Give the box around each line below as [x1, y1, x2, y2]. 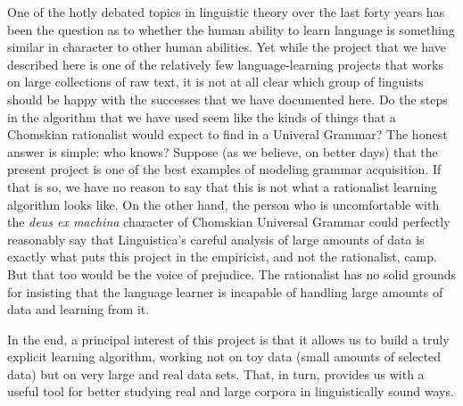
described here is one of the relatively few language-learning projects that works [7, 54, 443, 73]
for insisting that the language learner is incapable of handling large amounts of [7, 282, 443, 301]
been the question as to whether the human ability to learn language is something [7, 20, 455, 38]
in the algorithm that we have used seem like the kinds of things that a [7, 107, 396, 126]
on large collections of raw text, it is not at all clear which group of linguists [7, 72, 424, 91]
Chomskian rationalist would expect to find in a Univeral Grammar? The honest [7, 125, 448, 144]
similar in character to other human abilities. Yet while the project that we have [7, 37, 446, 56]
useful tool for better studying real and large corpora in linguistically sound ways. [7, 382, 454, 401]
